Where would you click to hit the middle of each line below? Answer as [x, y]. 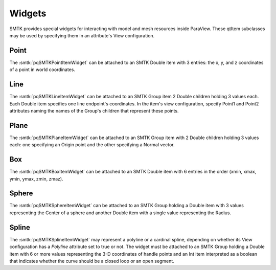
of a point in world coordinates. [42, 70]
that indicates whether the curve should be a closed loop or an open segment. [92, 261]
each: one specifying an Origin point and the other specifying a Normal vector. [92, 145]
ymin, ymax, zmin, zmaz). [36, 178]
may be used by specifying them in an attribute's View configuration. [82, 35]
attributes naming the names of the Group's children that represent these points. [94, 110]
